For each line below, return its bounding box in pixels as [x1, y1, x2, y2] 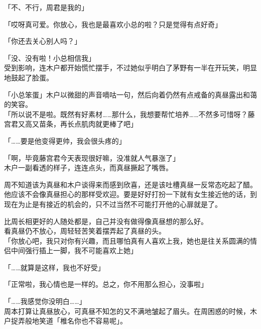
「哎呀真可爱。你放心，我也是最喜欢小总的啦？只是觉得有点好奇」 [4, 19, 222, 29]
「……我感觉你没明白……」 [4, 296, 86, 306]
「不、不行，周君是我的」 [4, 2, 88, 12]
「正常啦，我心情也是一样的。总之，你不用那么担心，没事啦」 [4, 279, 208, 289]
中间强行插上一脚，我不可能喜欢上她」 [11, 245, 138, 256]
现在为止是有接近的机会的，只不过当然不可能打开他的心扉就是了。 [4, 198, 222, 209]
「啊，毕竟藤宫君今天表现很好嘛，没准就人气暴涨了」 [4, 152, 180, 163]
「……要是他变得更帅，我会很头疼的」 [4, 135, 126, 146]
